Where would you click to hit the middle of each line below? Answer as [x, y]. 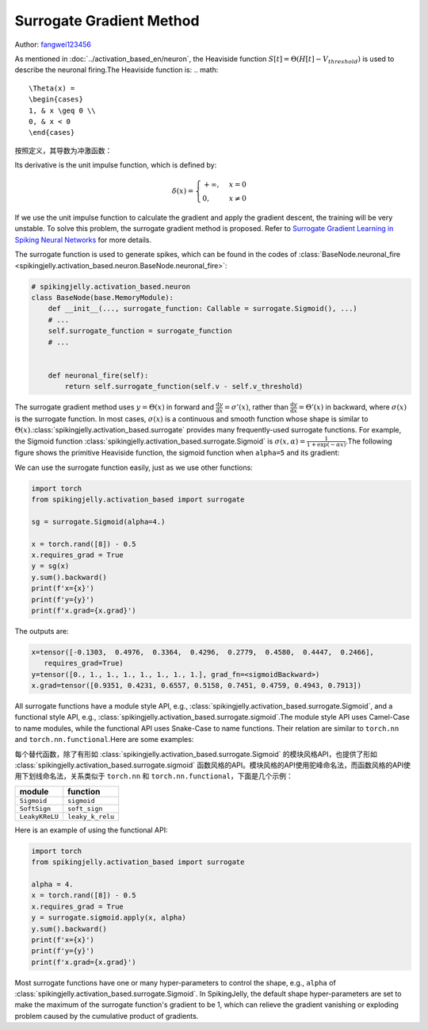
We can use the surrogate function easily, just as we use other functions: [134, 467]
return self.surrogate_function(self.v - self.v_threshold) [184, 386]
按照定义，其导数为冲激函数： [63, 150]
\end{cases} [52, 133]
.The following [369, 441]
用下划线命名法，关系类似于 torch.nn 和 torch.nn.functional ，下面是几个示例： [154, 776]
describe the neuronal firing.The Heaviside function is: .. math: [117, 70]
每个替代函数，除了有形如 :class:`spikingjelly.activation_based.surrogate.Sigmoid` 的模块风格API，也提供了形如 [196, 754]
